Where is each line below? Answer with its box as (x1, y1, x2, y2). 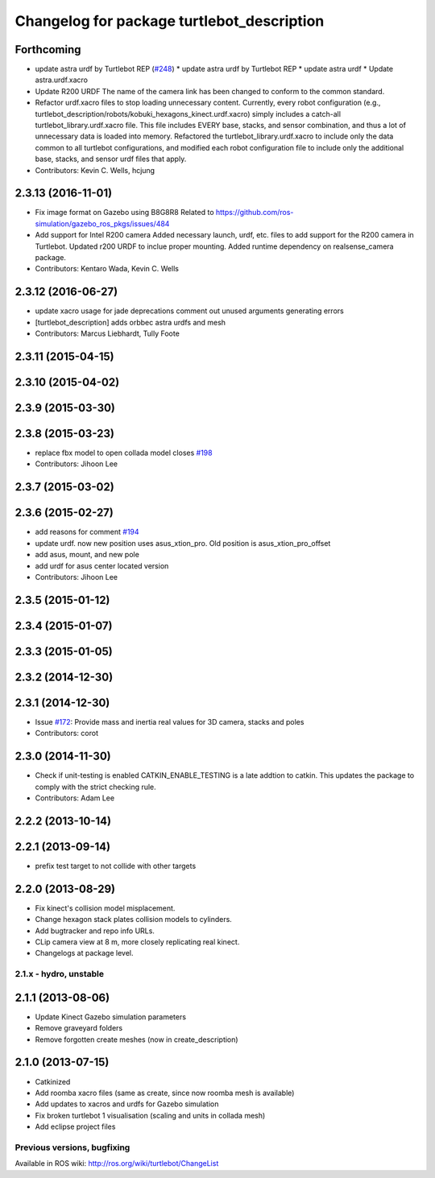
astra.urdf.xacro (35, 75, 89, 85)
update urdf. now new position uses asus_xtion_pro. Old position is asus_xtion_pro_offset (35, 538, 331, 548)
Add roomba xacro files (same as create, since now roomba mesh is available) (35, 1088, 295, 1097)
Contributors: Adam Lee (35, 793, 115, 803)
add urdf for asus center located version (35, 560, 169, 571)
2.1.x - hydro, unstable (14, 969, 105, 980)
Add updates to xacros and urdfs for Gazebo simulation (35, 1099, 219, 1109)
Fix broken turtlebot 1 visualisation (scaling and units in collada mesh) (35, 1110, 266, 1120)
